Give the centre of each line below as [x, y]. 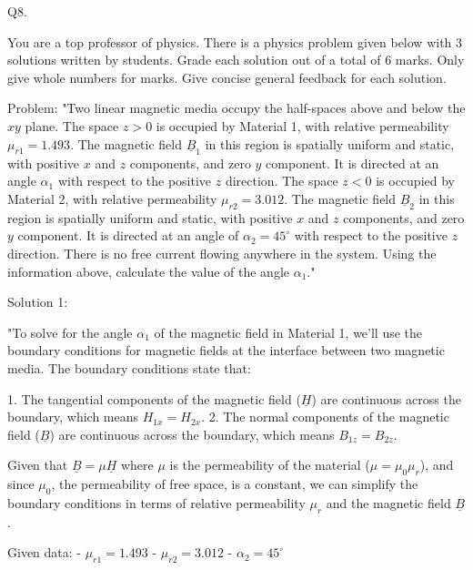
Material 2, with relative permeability [112, 198]
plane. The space [72, 125]
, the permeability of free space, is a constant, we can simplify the [235, 484]
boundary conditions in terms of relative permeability [156, 502]
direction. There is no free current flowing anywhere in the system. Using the [222, 253]
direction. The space [282, 181]
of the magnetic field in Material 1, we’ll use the [288, 332]
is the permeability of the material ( [270, 465]
